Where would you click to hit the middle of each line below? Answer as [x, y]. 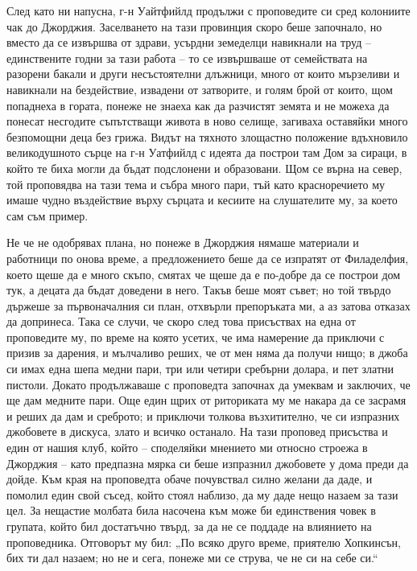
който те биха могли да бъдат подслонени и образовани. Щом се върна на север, [204, 168]
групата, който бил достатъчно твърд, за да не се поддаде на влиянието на [189, 526]
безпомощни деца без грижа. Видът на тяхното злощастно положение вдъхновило [207, 136]
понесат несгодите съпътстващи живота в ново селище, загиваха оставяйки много [207, 121]
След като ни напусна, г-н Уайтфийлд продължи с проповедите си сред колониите [208, 10]
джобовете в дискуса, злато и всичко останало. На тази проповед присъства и [197, 431]
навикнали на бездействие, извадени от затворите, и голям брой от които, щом [200, 89]
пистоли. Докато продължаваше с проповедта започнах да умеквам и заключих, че [208, 384]
